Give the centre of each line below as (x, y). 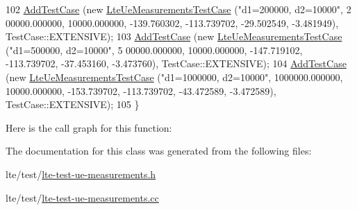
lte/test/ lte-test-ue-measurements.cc (82, 197)
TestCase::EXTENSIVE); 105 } (73, 104)
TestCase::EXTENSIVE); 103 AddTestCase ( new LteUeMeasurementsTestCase (174, 36)
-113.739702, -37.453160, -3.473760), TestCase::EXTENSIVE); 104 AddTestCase (176, 63)
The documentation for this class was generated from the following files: (159, 151)
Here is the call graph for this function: (89, 127)
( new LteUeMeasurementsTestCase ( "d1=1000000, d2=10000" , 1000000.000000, (174, 77)
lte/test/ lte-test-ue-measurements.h (81, 174)
